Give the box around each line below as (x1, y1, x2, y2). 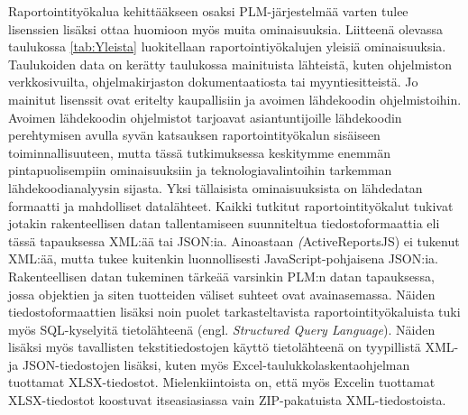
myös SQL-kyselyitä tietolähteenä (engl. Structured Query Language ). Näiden (8, 319, 436, 338)
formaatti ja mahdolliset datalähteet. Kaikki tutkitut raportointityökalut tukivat (8, 196, 454, 215)
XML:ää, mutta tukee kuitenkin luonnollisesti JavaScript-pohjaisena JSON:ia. (8, 249, 438, 268)
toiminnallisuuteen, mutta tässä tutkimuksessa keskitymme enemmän (8, 143, 391, 161)
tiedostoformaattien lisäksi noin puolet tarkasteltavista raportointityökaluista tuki (8, 302, 461, 321)
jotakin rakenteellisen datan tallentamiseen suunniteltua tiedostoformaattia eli (8, 214, 440, 233)
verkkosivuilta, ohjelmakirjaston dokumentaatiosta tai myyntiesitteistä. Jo (8, 72, 418, 91)
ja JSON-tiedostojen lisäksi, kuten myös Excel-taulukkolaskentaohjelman (8, 355, 410, 373)
